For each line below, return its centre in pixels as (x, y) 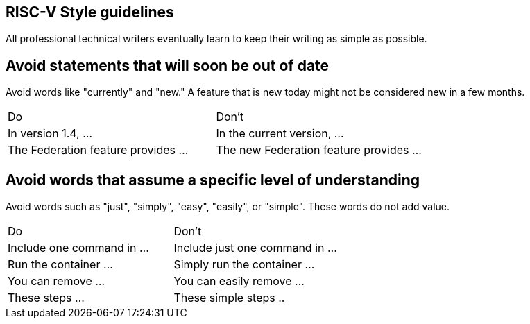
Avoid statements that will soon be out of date (168, 65)
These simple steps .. (229, 298)
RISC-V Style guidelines (90, 12)
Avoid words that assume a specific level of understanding (213, 180)
